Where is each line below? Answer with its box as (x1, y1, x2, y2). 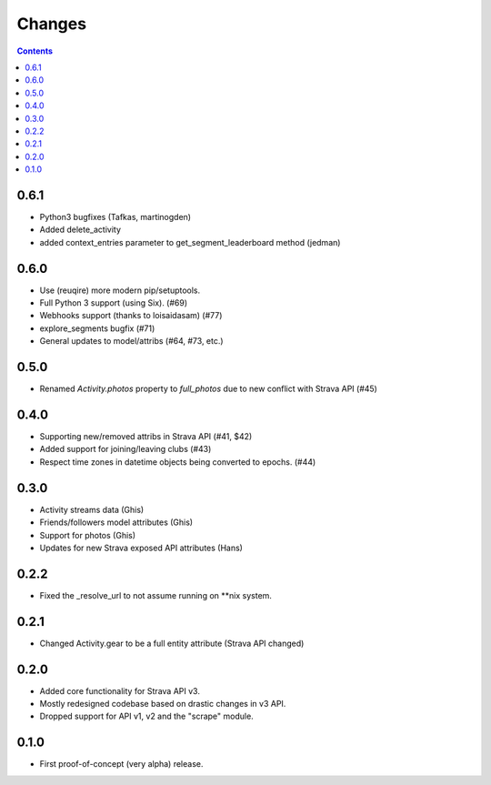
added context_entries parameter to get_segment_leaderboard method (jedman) (39, 237, 341, 247)
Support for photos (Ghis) (39, 529, 136, 540)
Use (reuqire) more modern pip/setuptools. (39, 285, 201, 296)
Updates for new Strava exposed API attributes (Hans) (39, 542, 243, 553)
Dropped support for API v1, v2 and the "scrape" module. (39, 710, 254, 722)
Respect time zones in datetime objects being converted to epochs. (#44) (39, 456, 316, 468)
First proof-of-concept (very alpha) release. (39, 759, 204, 770)
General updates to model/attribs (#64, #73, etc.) (39, 336, 224, 347)
